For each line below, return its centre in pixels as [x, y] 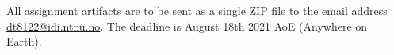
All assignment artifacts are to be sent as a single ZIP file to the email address [197, 10]
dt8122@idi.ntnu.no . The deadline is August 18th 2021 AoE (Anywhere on [187, 26]
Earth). [24, 41]
